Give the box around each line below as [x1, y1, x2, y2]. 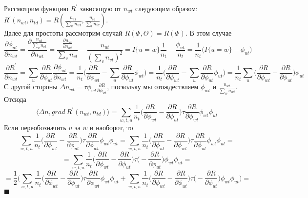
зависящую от [80, 3, 121, 13]
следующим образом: [135, 3, 198, 13]
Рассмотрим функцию [4, 3, 68, 13]
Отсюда [4, 94, 26, 104]
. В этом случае [185, 28, 232, 38]
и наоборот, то [90, 122, 133, 133]
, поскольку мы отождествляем [107, 81, 199, 92]
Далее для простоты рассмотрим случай [4, 28, 123, 38]
